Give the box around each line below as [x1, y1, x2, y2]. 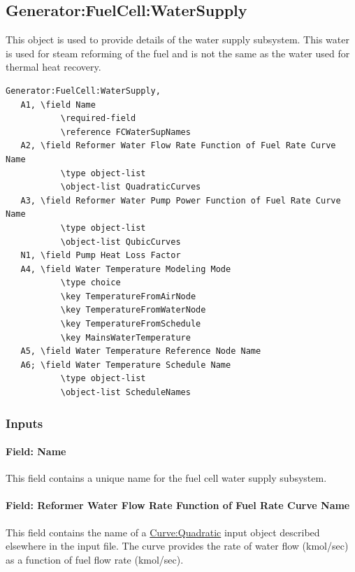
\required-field [60, 113, 136, 124]
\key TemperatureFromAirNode [60, 291, 196, 301]
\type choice [60, 278, 121, 288]
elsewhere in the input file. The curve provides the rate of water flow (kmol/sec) [6, 538, 349, 553]
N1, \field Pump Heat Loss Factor [20, 250, 181, 261]
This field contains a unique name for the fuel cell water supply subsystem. [6, 471, 327, 485]
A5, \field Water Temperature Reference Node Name [20, 346, 261, 357]
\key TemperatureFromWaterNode [60, 305, 206, 315]
